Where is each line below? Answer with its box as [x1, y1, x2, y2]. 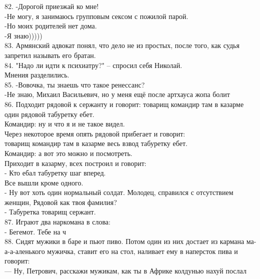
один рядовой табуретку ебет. [4, 108, 94, 119]
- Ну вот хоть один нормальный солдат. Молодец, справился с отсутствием [4, 187, 233, 197]
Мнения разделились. [4, 69, 69, 80]
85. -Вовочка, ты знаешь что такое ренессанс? [4, 79, 145, 89]
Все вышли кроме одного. [4, 177, 83, 187]
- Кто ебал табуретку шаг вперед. [4, 167, 106, 178]
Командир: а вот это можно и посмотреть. [4, 147, 132, 158]
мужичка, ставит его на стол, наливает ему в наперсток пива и [47, 245, 238, 256]
